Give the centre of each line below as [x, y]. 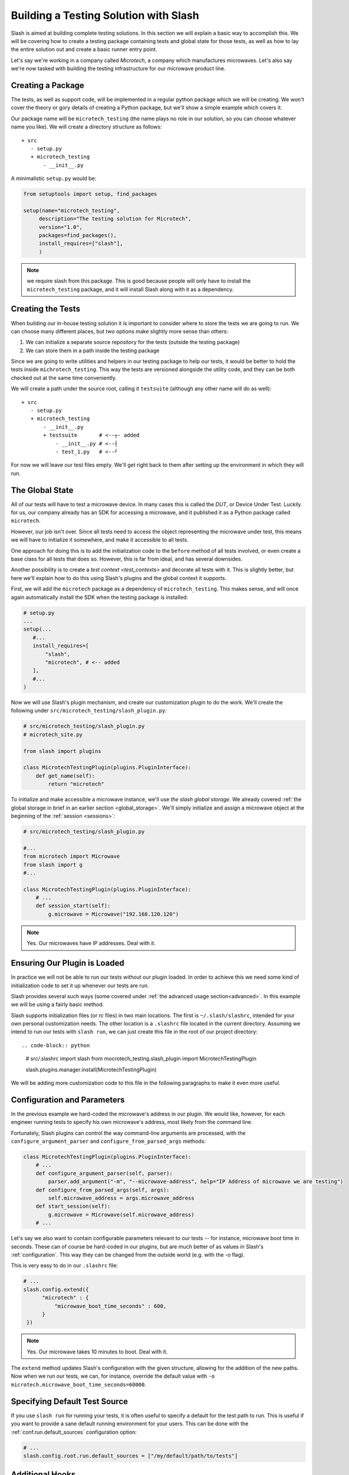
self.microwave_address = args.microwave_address [121, 1198]
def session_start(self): [73, 906]
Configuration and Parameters [68, 1099]
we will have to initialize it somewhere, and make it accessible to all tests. [100, 540]
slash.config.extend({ [56, 1289]
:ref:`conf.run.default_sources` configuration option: [74, 1432]
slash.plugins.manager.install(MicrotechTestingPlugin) [91, 1069]
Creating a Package [48, 85]
